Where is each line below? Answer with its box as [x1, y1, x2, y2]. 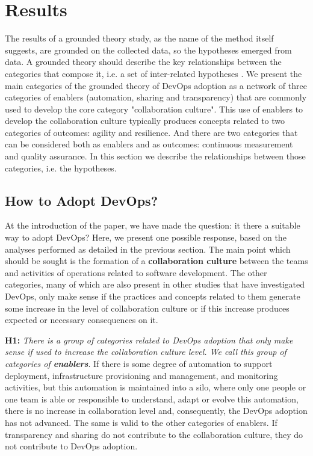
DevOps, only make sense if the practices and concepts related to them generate [5, 290, 300, 303]
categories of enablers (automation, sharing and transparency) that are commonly [5, 91, 307, 103]
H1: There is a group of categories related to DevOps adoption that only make [5, 333, 293, 346]
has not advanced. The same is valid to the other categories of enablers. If [5, 416, 277, 428]
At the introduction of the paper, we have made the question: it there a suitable [5, 219, 300, 232]
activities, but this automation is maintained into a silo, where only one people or [5, 381, 306, 393]
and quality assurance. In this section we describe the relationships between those [5, 150, 306, 162]
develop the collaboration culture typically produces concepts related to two [5, 114, 285, 127]
